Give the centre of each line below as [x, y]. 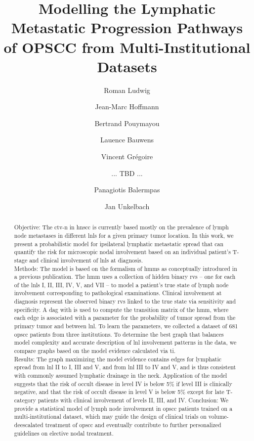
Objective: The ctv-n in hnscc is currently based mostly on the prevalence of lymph [121, 227]
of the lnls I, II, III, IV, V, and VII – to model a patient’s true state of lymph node [121, 285]
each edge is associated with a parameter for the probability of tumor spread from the [125, 318]
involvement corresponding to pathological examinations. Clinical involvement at [118, 293]
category [25, 400]
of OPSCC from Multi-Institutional [127, 47]
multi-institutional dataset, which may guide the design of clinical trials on [110, 417]
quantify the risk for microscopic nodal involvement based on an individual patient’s [122, 252]
